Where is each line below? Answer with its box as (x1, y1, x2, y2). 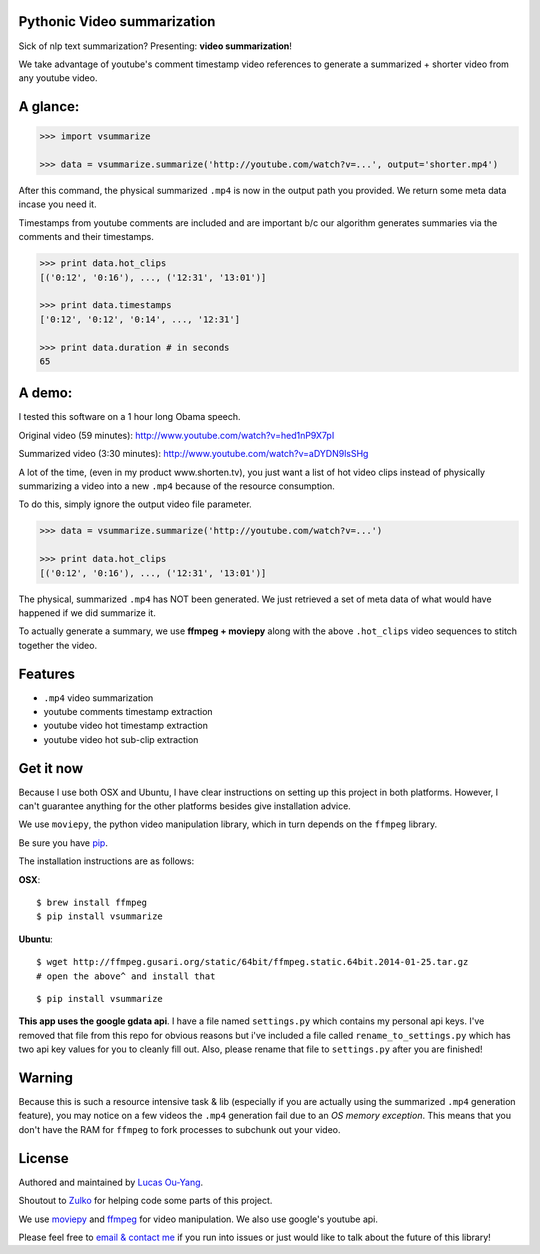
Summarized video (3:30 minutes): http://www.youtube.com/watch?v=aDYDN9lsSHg (18, 448, 369, 460)
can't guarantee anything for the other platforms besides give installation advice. (18, 800, 352, 812)
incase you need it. (18, 198, 97, 210)
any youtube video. (18, 72, 98, 84)
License (18, 1150, 69, 1167)
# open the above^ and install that (36, 970, 216, 982)
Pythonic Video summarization (18, 13, 216, 30)
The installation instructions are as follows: (18, 855, 195, 867)
